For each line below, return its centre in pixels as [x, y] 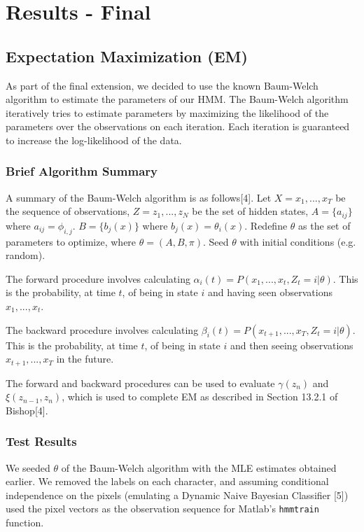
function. [25, 523]
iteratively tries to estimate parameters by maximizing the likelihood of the [167, 112]
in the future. [85, 359]
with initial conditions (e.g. [298, 241]
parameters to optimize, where [71, 241]
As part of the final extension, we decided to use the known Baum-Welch [162, 85]
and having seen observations [270, 292]
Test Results [41, 441]
